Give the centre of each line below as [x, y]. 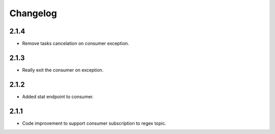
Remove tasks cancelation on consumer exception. [76, 44]
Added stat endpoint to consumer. [58, 96]
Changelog [33, 13]
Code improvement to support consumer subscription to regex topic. [94, 123]
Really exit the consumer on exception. [63, 70]
